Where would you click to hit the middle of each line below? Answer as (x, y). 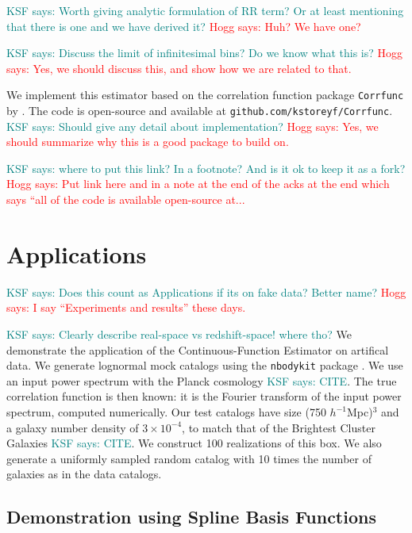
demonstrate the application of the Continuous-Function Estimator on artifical (198, 349)
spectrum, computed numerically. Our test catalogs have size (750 (166, 412)
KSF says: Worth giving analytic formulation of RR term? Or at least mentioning (205, 10)
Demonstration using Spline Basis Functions (191, 517)
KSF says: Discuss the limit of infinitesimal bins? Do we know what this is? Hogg (205, 53)
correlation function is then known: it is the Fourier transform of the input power (204, 396)
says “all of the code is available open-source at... (126, 199)
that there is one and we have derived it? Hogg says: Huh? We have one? (184, 26)
